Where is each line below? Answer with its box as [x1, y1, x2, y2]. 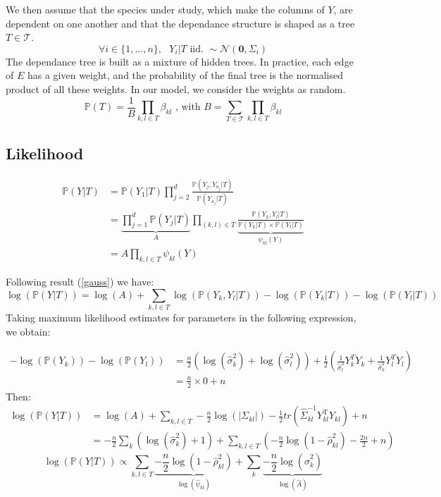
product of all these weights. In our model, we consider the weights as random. [6, 81, 346, 96]
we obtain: [6, 324, 51, 338]
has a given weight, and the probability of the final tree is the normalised [27, 68, 343, 82]
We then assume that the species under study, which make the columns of [6, 2, 325, 16]
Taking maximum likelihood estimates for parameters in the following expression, [6, 309, 356, 324]
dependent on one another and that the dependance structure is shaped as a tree [6, 16, 355, 30]
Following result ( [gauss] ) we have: [6, 274, 154, 289]
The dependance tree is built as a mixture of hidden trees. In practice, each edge [6, 54, 354, 68]
